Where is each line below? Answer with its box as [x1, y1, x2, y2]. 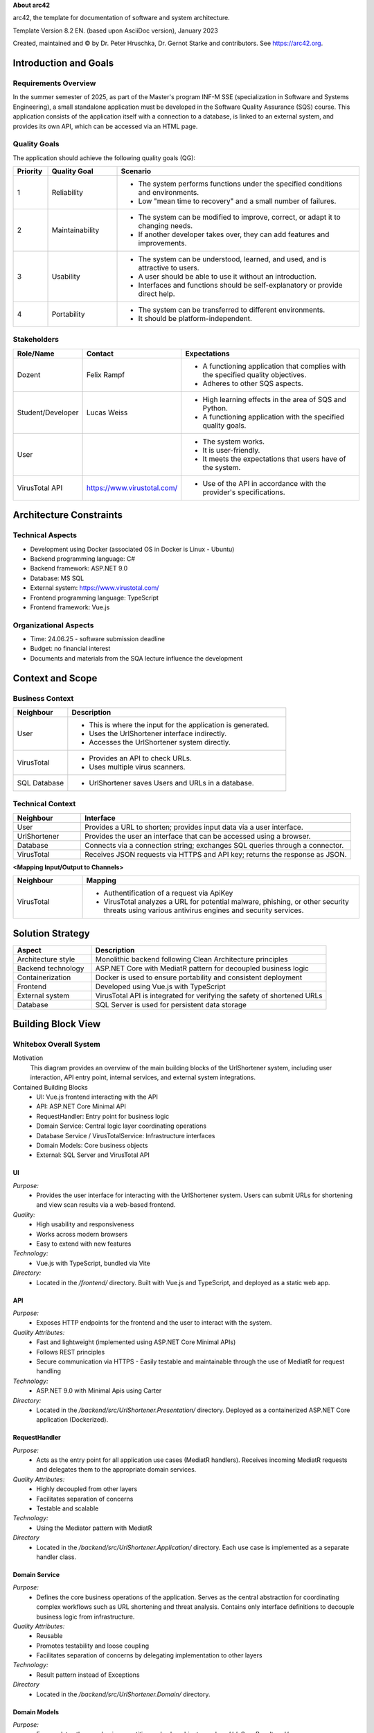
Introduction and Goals [12, 57, 114, 69]
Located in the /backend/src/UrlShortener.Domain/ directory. [36, 1690, 211, 1698]
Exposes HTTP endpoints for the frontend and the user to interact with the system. [36, 1318, 272, 1327]
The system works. [202, 437, 265, 446]
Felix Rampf [86, 369, 125, 379]
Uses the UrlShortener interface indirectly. [89, 729, 227, 738]
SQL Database [17, 778, 64, 787]
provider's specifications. [202, 487, 285, 497]
